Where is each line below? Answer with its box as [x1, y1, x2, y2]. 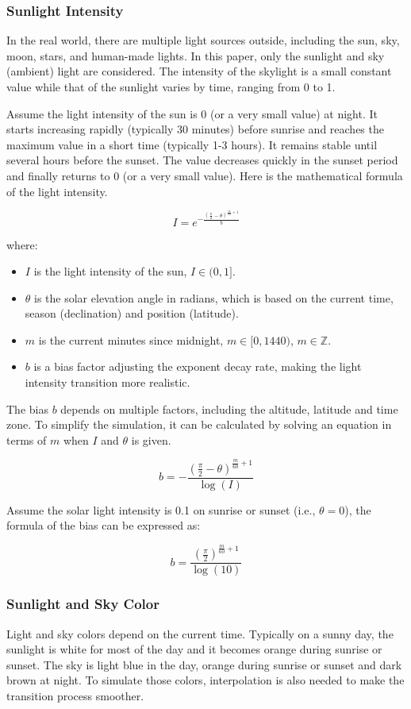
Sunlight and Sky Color [6, 594, 159, 614]
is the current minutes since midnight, [38, 331, 224, 348]
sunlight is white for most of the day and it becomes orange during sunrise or [6, 641, 382, 657]
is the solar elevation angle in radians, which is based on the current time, [34, 289, 394, 306]
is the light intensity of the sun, [33, 263, 187, 279]
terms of [6, 431, 47, 448]
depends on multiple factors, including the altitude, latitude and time [60, 400, 398, 417]
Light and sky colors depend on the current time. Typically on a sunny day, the [6, 625, 394, 642]
